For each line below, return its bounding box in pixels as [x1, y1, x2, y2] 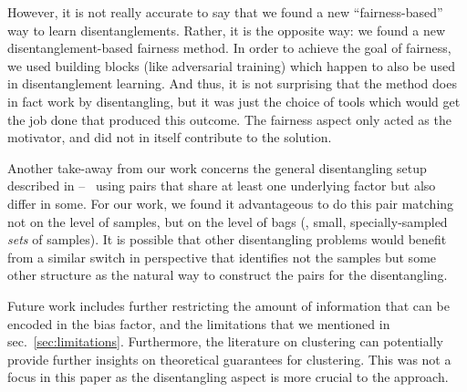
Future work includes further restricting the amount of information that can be [7, 295, 450, 315]
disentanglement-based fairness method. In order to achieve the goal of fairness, [7, 38, 451, 57]
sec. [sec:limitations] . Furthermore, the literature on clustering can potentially [7, 332, 443, 351]
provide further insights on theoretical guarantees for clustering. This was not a [7, 349, 451, 368]
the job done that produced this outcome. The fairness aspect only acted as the [7, 109, 451, 129]
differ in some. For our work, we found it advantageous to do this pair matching [7, 193, 454, 212]
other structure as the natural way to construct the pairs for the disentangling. [7, 265, 448, 284]
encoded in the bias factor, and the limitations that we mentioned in [7, 314, 390, 333]
